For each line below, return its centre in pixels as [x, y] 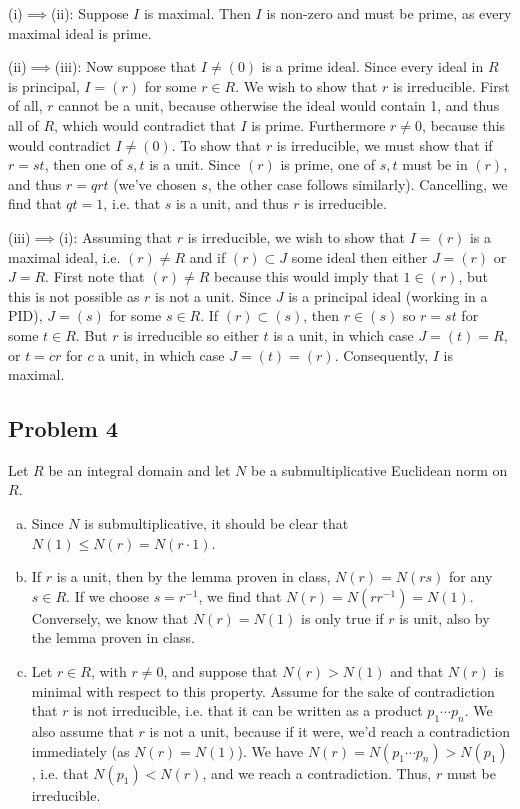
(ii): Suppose [89, 13]
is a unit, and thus [232, 203]
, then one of [83, 164]
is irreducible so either [191, 334]
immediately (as [80, 750]
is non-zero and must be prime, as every [389, 13]
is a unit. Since [195, 164]
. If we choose [107, 595]
